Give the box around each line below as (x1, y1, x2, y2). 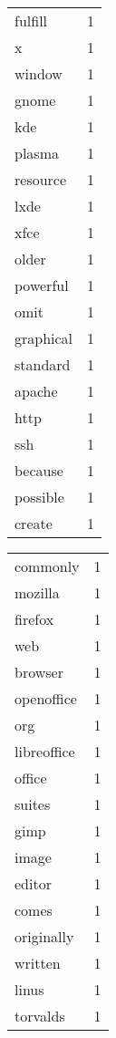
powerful (14, 275, 69, 296)
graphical (14, 327, 73, 348)
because (14, 460, 63, 481)
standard (14, 354, 71, 375)
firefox (14, 608, 54, 629)
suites (14, 794, 51, 815)
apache (14, 380, 58, 401)
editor (14, 873, 52, 894)
